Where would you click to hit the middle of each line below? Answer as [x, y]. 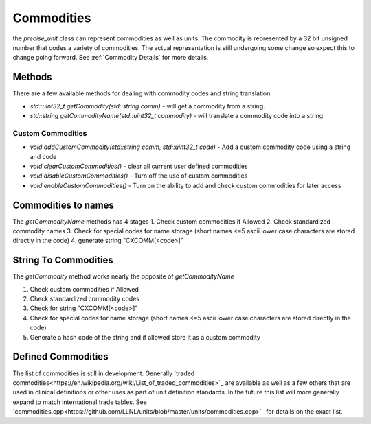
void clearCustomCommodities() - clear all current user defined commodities [139, 166]
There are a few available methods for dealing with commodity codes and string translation [142, 93]
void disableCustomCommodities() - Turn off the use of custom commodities [139, 176]
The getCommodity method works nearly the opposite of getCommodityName [124, 276]
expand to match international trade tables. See [80, 402]
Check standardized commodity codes [85, 299]
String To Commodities [63, 260]
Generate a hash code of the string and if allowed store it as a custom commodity [145, 337]
